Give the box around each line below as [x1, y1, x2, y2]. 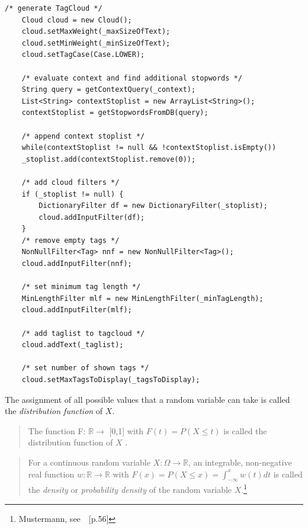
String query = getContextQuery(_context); [21, 85, 196, 94]
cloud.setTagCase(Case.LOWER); [21, 50, 145, 59]
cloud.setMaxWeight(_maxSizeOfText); [21, 27, 171, 36]
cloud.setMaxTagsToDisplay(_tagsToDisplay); [21, 376, 200, 384]
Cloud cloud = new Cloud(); [21, 15, 132, 24]
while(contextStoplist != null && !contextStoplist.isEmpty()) [21, 143, 277, 152]
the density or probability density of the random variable [28, 483, 232, 496]
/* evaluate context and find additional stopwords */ [21, 73, 242, 82]
